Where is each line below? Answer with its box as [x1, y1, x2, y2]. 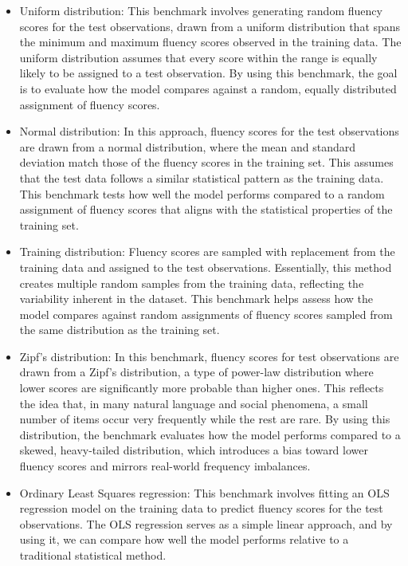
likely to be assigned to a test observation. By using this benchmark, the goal [19, 65, 398, 81]
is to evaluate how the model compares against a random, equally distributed [19, 80, 397, 96]
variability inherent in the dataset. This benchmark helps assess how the [19, 290, 373, 307]
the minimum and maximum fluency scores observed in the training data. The [19, 33, 402, 50]
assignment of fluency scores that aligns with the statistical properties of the [19, 201, 393, 218]
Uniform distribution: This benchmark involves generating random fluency [19, 2, 382, 18]
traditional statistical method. [19, 547, 167, 563]
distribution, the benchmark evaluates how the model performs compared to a [19, 426, 401, 442]
